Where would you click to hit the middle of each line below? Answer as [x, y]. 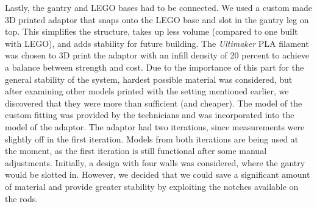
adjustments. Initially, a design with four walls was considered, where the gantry [155, 162]
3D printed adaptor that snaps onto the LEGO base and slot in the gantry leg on [157, 19]
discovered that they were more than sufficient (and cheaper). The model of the [154, 103]
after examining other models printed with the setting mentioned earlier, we [147, 91]
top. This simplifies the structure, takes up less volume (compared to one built [151, 31]
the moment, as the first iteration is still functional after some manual [136, 151]
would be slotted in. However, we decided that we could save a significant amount [158, 174]
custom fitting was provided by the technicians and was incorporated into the [150, 115]
